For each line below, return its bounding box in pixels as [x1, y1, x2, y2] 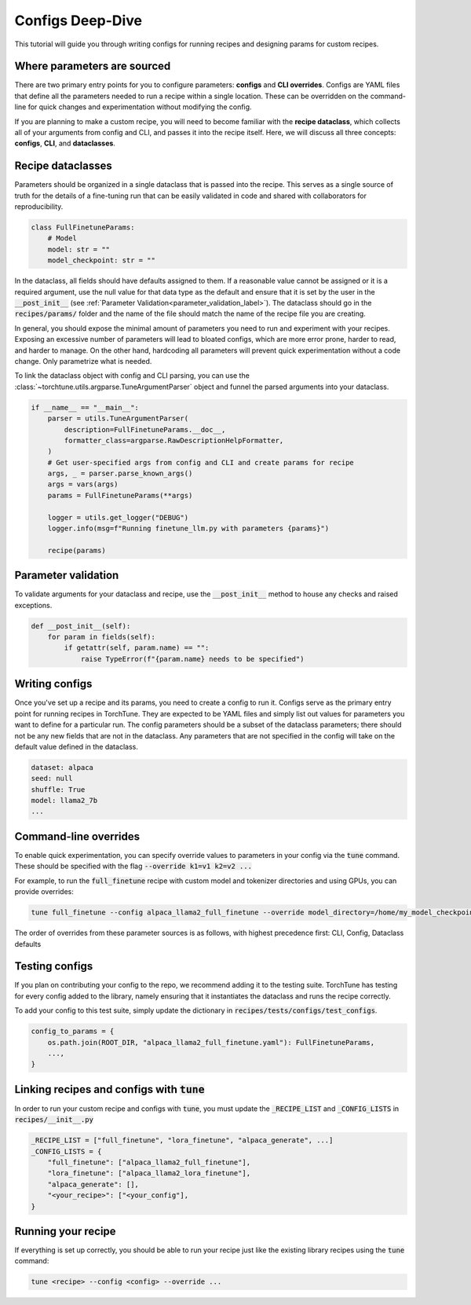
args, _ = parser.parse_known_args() [47, 469, 193, 478]
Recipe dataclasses [14, 159, 113, 173]
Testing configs [14, 959, 93, 973]
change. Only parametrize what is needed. [14, 356, 152, 365]
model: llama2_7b [31, 796, 98, 805]
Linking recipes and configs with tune [14, 1083, 205, 1096]
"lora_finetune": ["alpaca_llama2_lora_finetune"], [47, 1169, 251, 1178]
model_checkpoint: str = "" [47, 256, 156, 265]
